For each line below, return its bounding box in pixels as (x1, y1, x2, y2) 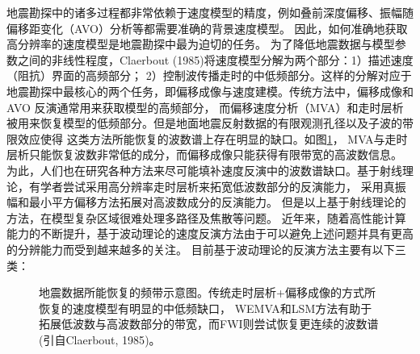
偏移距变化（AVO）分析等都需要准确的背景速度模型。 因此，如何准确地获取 (6, 19, 408, 36)
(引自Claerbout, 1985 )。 (39, 331, 161, 348)
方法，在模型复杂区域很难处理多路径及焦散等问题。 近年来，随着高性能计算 (6, 209, 406, 226)
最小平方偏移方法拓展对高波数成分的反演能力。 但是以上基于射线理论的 (28, 194, 406, 210)
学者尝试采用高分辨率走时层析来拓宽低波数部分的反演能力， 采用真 (40, 177, 395, 194)
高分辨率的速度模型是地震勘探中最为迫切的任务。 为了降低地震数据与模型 (6, 35, 395, 52)
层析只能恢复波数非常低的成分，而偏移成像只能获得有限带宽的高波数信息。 (6, 146, 402, 163)
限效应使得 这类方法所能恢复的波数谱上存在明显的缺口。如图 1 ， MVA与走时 (6, 130, 408, 147)
